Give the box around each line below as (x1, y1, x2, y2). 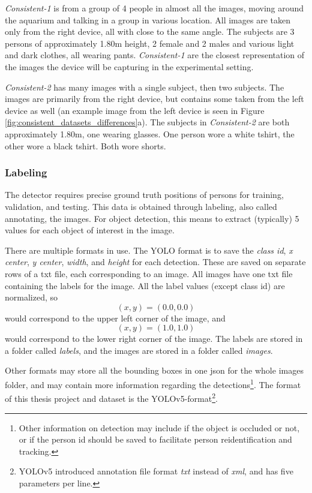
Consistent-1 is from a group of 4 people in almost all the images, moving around (5, 2, 304, 14)
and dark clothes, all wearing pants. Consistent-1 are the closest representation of (5, 49, 305, 61)
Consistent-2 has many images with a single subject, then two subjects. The (5, 80, 284, 93)
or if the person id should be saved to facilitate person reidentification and (19, 433, 292, 446)
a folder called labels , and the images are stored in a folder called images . (5, 344, 273, 356)
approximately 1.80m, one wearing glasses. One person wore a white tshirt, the (5, 127, 295, 140)
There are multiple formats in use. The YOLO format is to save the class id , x (5, 244, 293, 256)
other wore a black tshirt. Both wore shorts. (5, 139, 166, 152)
